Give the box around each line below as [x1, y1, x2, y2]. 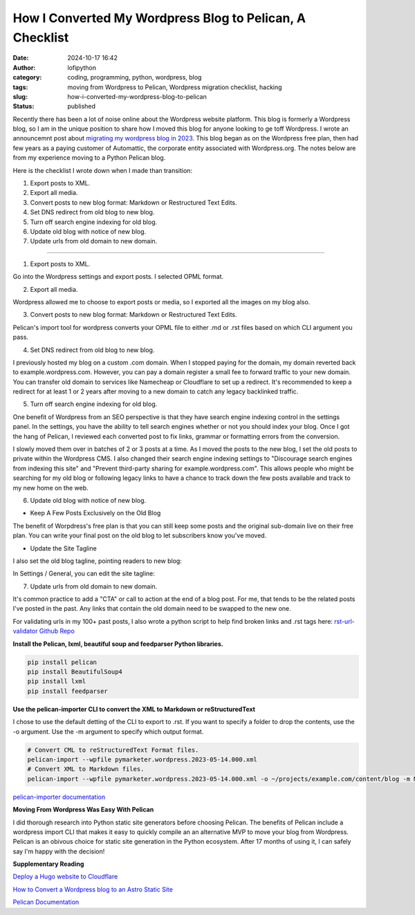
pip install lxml [27, 678, 86, 685]
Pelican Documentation [12, 898, 80, 906]
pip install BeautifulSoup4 [27, 668, 122, 676]
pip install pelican [27, 658, 97, 666]
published [67, 102, 96, 111]
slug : [12, 92, 28, 100]
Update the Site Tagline [30, 544, 97, 553]
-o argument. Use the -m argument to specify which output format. [12, 727, 204, 736]
